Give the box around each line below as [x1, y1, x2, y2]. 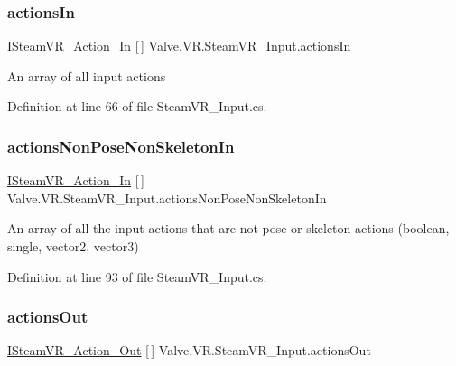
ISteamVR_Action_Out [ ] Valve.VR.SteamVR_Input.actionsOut [7, 341, 371, 360]
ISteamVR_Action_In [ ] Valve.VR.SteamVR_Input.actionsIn [7, 36, 351, 55]
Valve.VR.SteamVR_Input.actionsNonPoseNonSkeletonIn [7, 188, 327, 207]
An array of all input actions [7, 66, 166, 85]
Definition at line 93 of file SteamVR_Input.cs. [7, 267, 267, 286]
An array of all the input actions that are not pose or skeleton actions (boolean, [7, 219, 450, 238]
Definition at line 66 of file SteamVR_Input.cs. [7, 97, 267, 116]
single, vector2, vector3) [7, 237, 139, 255]
